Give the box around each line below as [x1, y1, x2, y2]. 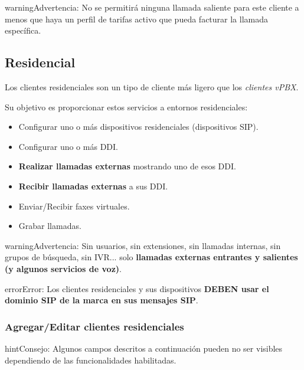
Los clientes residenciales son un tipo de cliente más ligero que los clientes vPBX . [5, 80, 299, 93]
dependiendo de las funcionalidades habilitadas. [5, 353, 176, 366]
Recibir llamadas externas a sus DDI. [18, 179, 168, 192]
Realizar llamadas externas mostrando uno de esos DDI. [18, 160, 236, 172]
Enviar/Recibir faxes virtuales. [18, 199, 130, 212]
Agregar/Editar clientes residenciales [5, 319, 184, 333]
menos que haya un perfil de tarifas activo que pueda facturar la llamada [5, 12, 268, 25]
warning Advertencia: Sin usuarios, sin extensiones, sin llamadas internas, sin [5, 239, 281, 251]
